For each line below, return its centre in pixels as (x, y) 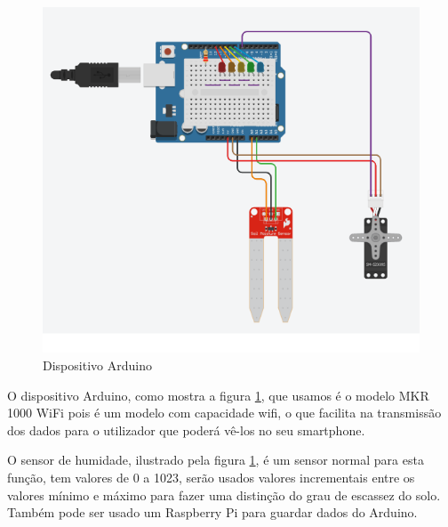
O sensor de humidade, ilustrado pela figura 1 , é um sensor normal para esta (216, 460)
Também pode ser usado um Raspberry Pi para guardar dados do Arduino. (212, 512)
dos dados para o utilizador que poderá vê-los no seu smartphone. (186, 430)
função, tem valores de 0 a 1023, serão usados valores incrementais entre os (211, 477)
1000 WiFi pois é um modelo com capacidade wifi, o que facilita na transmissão (224, 413)
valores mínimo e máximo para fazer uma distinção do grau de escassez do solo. (224, 495)
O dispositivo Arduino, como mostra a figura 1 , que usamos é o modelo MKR (218, 395)
